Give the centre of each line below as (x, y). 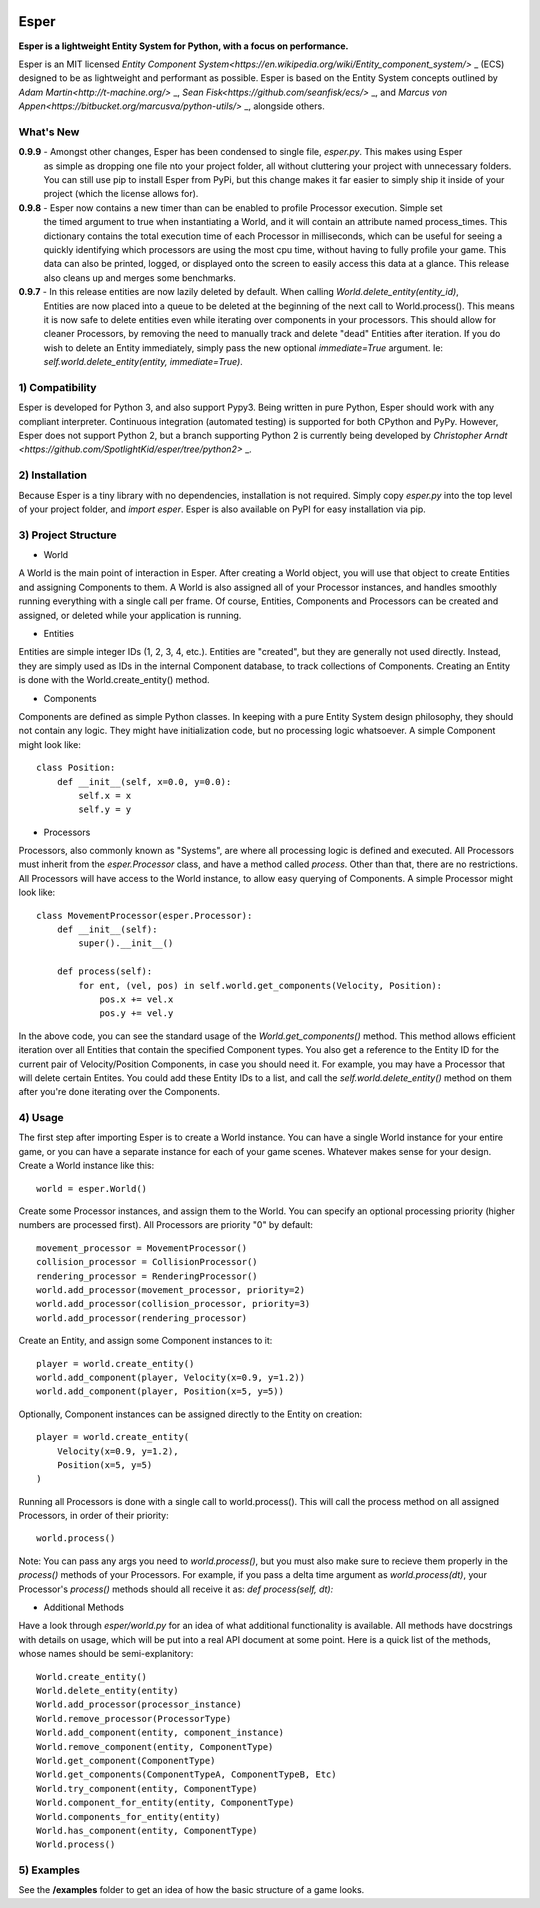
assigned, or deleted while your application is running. (130, 615)
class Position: (76, 768)
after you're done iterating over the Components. (119, 1092)
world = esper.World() (92, 1188)
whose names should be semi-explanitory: (106, 1654)
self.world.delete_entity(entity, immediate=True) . (143, 362)
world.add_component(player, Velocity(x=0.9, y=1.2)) (170, 1377)
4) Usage (41, 1118)
